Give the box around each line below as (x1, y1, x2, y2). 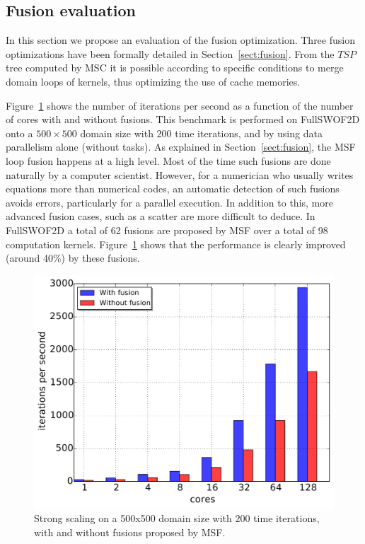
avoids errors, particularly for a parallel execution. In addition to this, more (6, 195, 333, 209)
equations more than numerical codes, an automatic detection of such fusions (6, 181, 340, 196)
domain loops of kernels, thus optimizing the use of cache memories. (6, 74, 301, 88)
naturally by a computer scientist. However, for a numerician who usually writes (6, 167, 354, 182)
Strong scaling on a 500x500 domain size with (34, 511, 232, 526)
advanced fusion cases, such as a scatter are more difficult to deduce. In (6, 209, 315, 224)
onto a (6, 125, 33, 140)
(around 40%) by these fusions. (6, 250, 140, 265)
